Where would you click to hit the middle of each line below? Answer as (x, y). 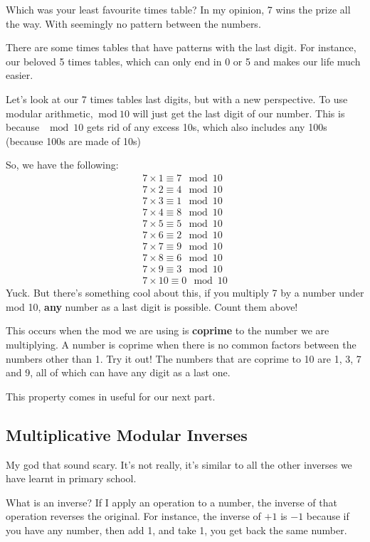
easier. (20, 75)
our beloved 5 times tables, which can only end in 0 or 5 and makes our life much (183, 61)
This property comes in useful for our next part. (111, 396)
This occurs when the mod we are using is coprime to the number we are (168, 330)
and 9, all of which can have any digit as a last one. (118, 372)
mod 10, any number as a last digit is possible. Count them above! (152, 306)
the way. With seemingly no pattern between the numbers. (133, 23)
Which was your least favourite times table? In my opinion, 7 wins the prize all (178, 9)
